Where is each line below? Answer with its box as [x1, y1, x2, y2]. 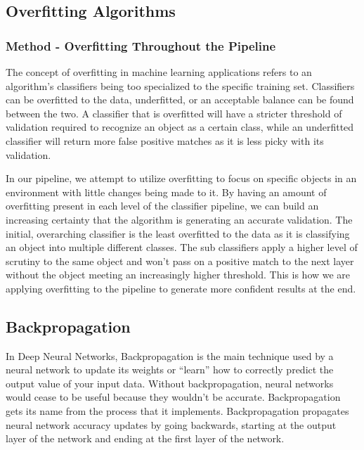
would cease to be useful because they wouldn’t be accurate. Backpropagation [6, 390, 341, 404]
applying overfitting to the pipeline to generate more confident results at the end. [6, 281, 356, 295]
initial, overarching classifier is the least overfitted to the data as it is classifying [6, 226, 350, 240]
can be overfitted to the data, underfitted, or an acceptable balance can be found [6, 92, 354, 107]
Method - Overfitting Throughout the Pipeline [6, 37, 276, 54]
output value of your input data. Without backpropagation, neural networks [6, 375, 334, 390]
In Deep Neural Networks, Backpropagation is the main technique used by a [6, 348, 334, 363]
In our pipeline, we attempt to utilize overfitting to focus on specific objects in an [6, 171, 357, 186]
